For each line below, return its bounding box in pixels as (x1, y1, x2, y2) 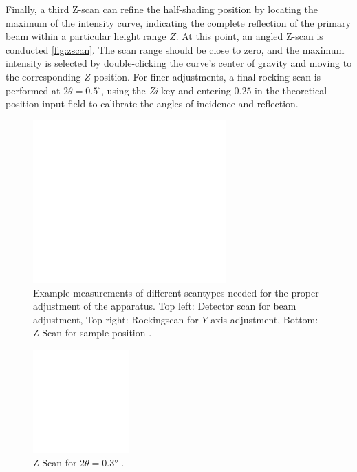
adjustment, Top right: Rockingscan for (33, 312, 199, 326)
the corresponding (6, 69, 81, 83)
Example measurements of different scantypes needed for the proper (33, 285, 319, 299)
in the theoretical (255, 83, 327, 97)
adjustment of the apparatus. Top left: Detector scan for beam (33, 299, 296, 313)
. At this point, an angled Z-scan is (175, 29, 323, 43)
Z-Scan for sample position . (33, 325, 152, 340)
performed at (6, 83, 61, 97)
